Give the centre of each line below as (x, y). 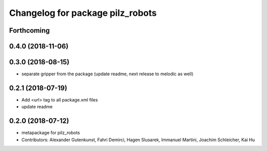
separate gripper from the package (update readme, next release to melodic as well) (108, 74)
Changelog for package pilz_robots (83, 13)
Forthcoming (29, 30)
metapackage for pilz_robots (51, 133)
